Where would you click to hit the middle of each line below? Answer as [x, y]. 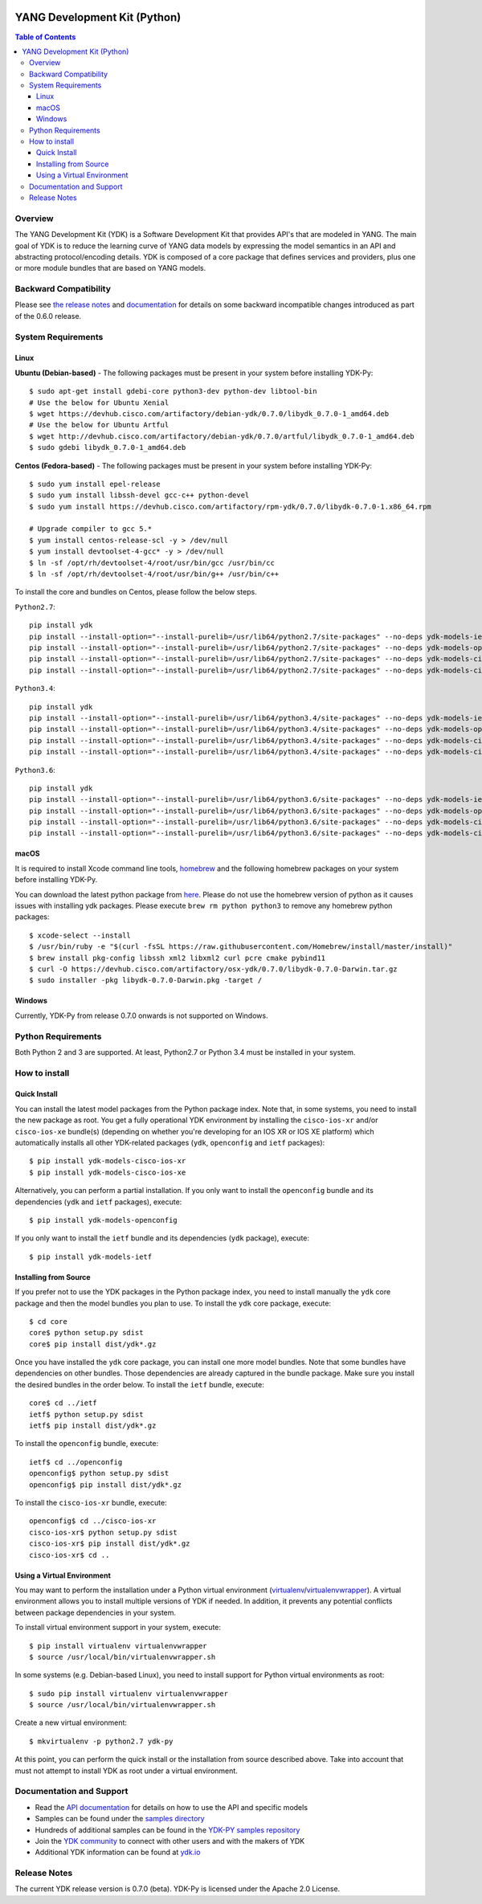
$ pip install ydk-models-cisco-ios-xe [108, 1172]
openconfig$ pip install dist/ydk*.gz [106, 1485]
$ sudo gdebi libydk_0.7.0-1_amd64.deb [108, 447]
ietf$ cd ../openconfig [76, 1462]
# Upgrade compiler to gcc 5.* [91, 529]
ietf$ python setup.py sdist [86, 1414]
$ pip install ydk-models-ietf [91, 1256]
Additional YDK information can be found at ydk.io [118, 1853]
